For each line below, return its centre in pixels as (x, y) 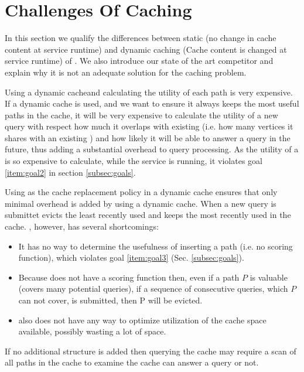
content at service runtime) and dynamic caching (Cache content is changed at (146, 49)
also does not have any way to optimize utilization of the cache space (142, 320)
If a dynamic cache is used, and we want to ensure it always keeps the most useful (152, 103)
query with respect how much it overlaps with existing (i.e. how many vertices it (149, 126)
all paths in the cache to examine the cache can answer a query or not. (132, 362)
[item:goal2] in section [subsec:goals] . (70, 172)
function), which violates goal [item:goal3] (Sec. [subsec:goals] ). (131, 257)
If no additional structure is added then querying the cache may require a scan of (151, 351)
